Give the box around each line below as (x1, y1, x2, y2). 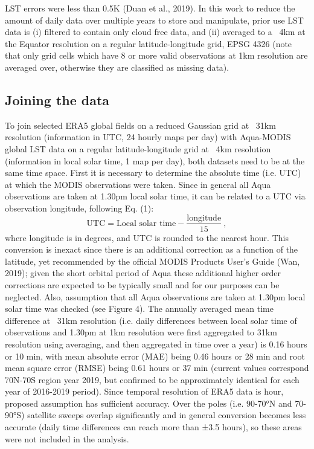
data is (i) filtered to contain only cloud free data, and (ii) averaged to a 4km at (5, 25, 306, 38)
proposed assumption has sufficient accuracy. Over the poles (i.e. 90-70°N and (5, 396, 292, 409)
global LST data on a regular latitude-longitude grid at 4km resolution (5, 142, 271, 155)
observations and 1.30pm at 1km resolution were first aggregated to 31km (5, 326, 277, 338)
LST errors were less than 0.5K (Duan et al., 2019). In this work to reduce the (5, 2, 295, 14)
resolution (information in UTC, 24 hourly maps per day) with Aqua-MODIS (5, 131, 291, 143)
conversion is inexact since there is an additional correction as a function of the (5, 243, 298, 256)
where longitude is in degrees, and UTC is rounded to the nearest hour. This (5, 231, 289, 244)
